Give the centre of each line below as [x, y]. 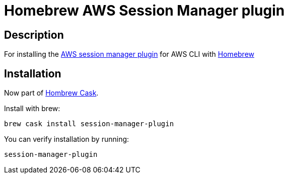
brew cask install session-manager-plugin [89, 124]
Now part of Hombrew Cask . [51, 93]
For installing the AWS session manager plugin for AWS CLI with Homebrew [129, 54]
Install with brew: [32, 109]
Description [34, 35]
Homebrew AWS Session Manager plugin [145, 11]
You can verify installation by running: [67, 139]
